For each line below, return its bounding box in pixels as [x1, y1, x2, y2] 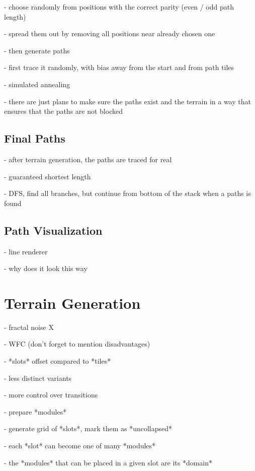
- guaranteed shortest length [4, 171, 91, 181]
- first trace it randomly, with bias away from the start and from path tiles [4, 62, 234, 73]
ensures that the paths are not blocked [4, 106, 123, 116]
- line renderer [4, 246, 48, 256]
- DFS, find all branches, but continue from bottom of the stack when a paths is [4, 188, 251, 198]
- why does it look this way [4, 263, 88, 274]
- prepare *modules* [4, 406, 67, 417]
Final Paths [4, 130, 65, 146]
